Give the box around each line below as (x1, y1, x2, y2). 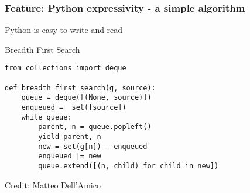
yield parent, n (38, 133, 101, 141)
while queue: (21, 113, 72, 121)
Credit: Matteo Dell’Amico (5, 178, 101, 191)
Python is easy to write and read (5, 23, 123, 36)
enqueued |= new (38, 152, 101, 161)
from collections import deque (5, 64, 126, 73)
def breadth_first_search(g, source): (5, 83, 156, 92)
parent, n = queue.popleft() (38, 123, 152, 131)
